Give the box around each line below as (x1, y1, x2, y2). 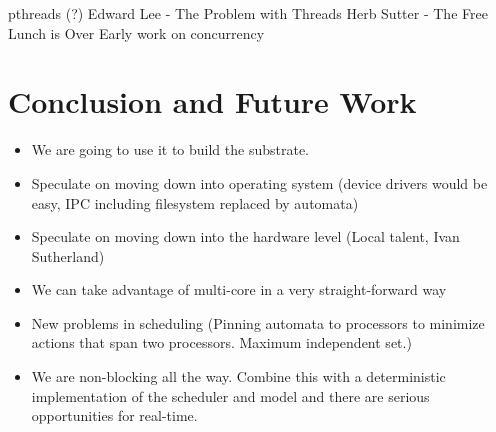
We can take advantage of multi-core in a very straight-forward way (31, 279, 447, 300)
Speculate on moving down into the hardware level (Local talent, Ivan (31, 226, 460, 247)
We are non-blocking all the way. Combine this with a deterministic (31, 366, 446, 387)
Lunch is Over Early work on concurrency (8, 22, 265, 43)
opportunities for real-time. (31, 405, 198, 426)
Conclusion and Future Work (8, 81, 417, 122)
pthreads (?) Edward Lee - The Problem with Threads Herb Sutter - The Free (8, 3, 488, 23)
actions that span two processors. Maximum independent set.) (31, 332, 412, 353)
